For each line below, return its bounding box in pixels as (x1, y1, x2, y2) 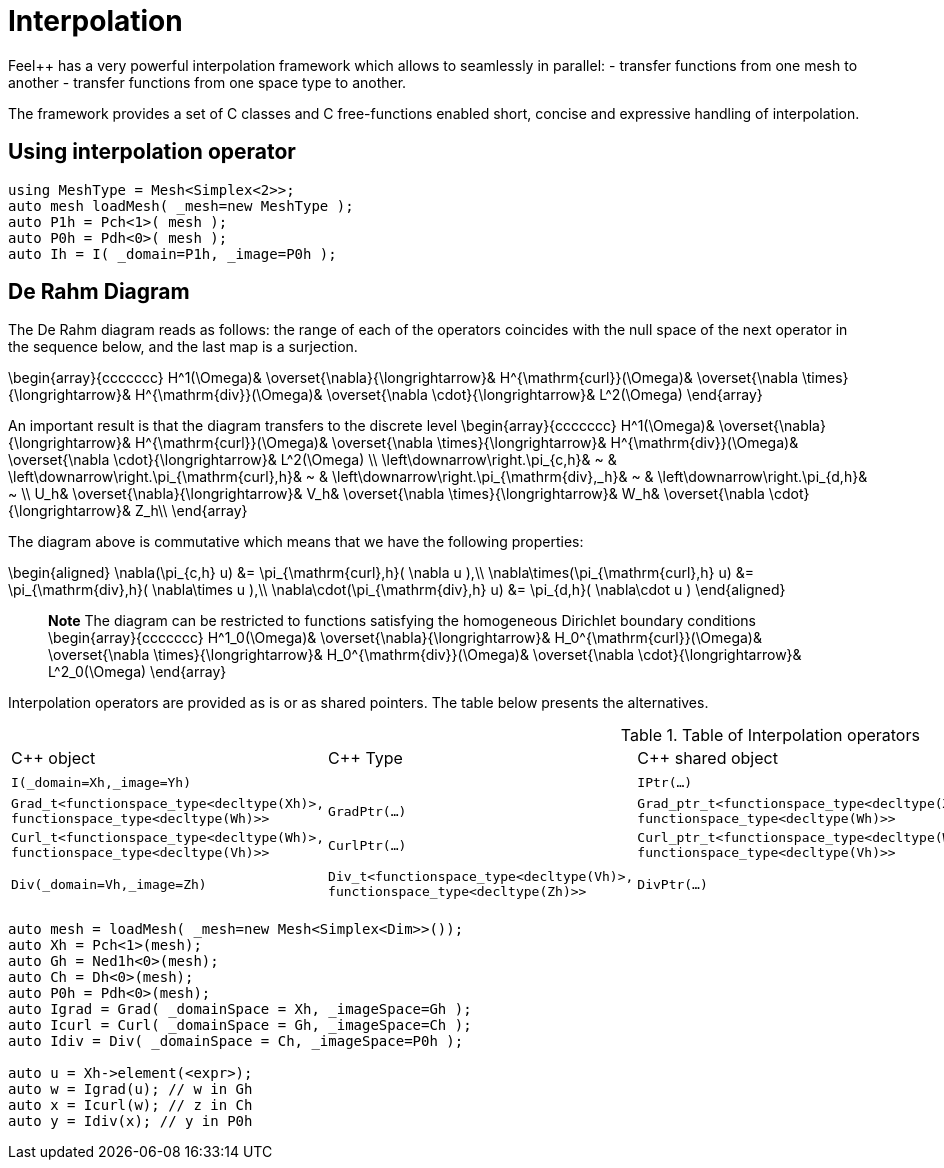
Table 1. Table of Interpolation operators (620, 725, 920, 746)
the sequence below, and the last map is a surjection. (8, 338, 358, 356)
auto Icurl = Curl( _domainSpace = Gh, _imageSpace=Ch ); (8, 1017, 472, 1034)
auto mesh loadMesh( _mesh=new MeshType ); (8, 197, 354, 214)
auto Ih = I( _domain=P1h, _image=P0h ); (8, 245, 337, 262)
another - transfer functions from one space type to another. (8, 73, 407, 91)
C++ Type (328, 748, 403, 769)
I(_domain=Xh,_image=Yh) (11, 774, 192, 790)
